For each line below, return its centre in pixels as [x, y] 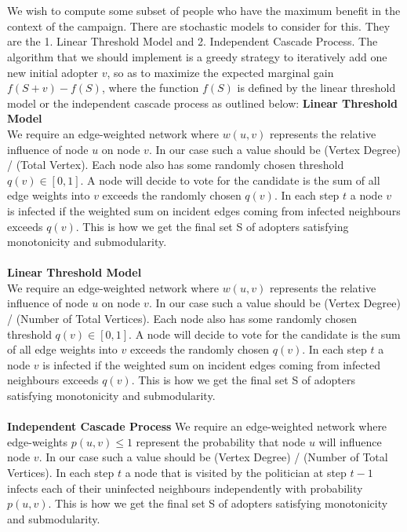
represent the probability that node [221, 441]
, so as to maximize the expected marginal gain [220, 72]
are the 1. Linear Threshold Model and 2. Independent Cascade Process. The [193, 41]
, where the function [150, 88]
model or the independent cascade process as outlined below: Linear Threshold [203, 103]
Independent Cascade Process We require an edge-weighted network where [197, 426]
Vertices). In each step [61, 472]
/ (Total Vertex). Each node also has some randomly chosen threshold [176, 165]
